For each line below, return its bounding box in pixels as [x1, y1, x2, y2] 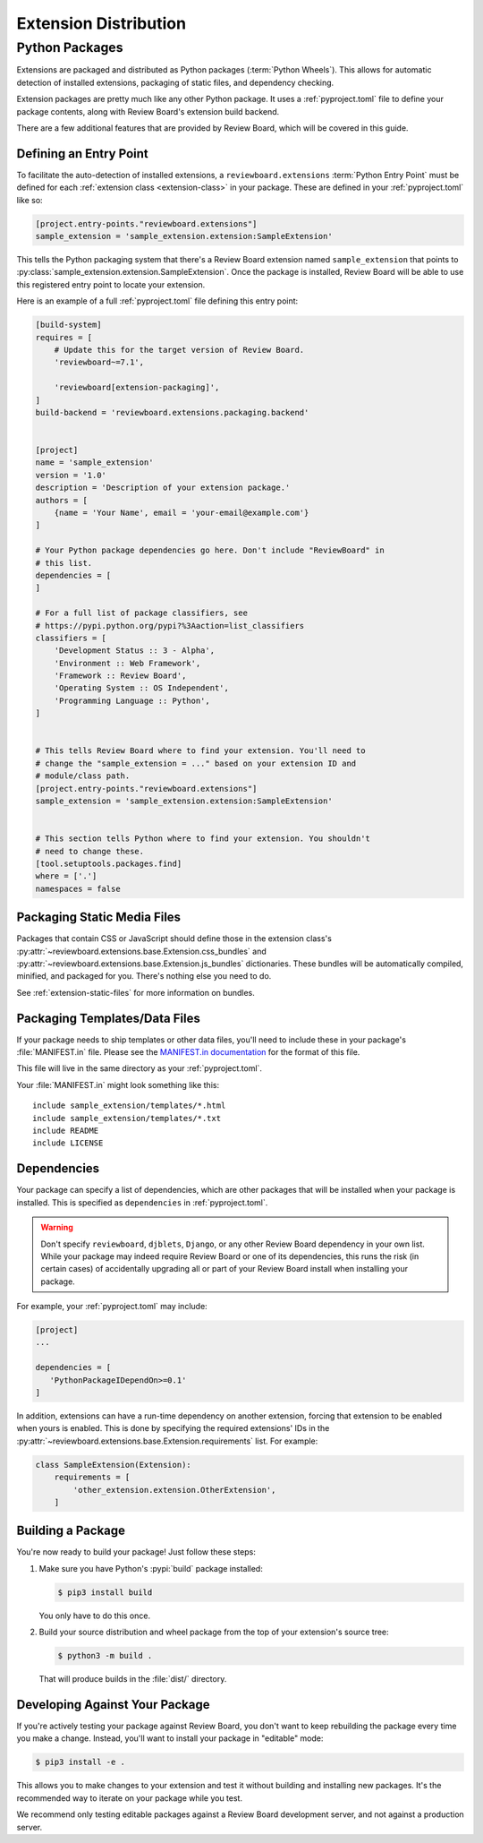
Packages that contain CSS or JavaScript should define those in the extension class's [16, 933, 333, 944]
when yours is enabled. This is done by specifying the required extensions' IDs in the [16, 1423, 330, 1434]
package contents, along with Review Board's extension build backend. [16, 106, 280, 116]
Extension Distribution [16, 13, 187, 33]
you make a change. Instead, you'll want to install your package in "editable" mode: [16, 1733, 324, 1744]
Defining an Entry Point [16, 146, 148, 161]
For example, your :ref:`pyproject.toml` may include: [16, 1301, 208, 1312]
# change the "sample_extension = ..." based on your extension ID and [35, 758, 357, 768]
